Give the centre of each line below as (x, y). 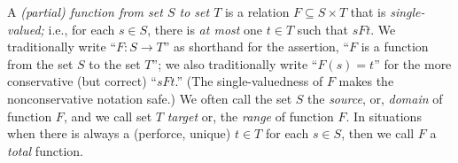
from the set (40, 63)
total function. (45, 150)
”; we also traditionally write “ (235, 63)
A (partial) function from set (85, 12)
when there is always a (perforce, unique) (119, 133)
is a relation (257, 12)
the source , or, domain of (375, 98)
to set (194, 12)
